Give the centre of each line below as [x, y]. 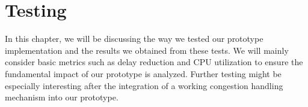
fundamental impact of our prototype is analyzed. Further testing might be [143, 73]
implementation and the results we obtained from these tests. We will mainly [147, 50]
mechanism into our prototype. [62, 97]
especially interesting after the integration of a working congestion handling [144, 85]
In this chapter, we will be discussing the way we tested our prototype [134, 39]
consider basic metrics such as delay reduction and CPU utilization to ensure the [154, 62]
